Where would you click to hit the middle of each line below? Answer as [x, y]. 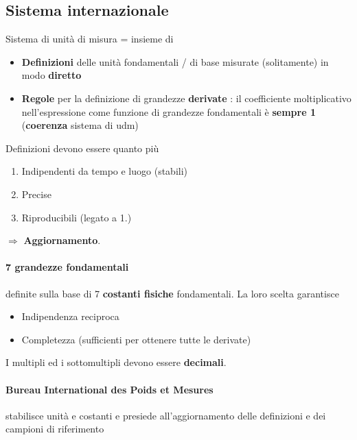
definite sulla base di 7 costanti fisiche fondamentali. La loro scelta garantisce [172, 293]
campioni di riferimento [55, 429]
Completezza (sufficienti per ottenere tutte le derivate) [136, 339]
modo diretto [51, 75]
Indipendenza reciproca [70, 316]
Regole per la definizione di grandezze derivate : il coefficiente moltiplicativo [186, 98]
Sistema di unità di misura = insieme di [90, 39]
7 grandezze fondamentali [67, 267]
